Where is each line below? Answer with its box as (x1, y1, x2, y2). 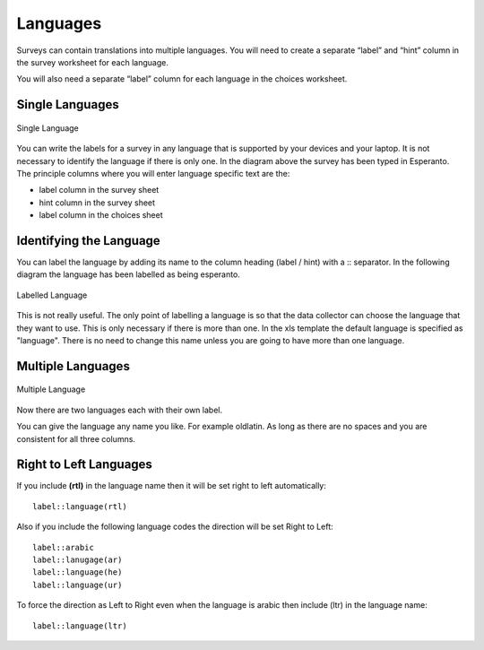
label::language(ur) (32, 579, 123, 590)
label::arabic (32, 542, 94, 552)
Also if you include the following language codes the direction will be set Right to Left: (16, 521, 333, 533)
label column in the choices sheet (39, 210, 163, 221)
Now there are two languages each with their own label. (16, 404, 223, 415)
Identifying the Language (16, 233, 160, 248)
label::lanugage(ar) (32, 554, 123, 565)
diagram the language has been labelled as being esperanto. (16, 269, 241, 280)
